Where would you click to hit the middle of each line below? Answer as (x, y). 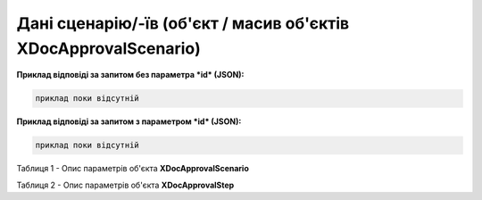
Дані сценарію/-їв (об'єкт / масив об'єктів (183, 23)
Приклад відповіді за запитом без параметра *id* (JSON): (130, 75)
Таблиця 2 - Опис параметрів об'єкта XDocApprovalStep (125, 185)
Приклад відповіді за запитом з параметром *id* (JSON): (129, 121)
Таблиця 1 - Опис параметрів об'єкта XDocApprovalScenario (133, 169)
